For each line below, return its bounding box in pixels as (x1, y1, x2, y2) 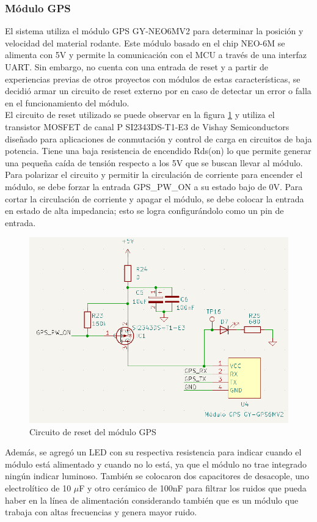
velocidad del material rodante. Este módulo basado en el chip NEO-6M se (5, 36, 285, 49)
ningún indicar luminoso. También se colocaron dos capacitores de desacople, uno (5, 469, 309, 482)
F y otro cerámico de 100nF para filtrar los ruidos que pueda (79, 482, 307, 494)
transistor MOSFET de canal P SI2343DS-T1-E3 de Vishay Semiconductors (5, 120, 290, 133)
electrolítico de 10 (5, 482, 71, 494)
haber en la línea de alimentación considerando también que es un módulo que (5, 493, 299, 506)
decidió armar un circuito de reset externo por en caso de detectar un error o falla (5, 84, 312, 97)
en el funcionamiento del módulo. (5, 96, 129, 109)
